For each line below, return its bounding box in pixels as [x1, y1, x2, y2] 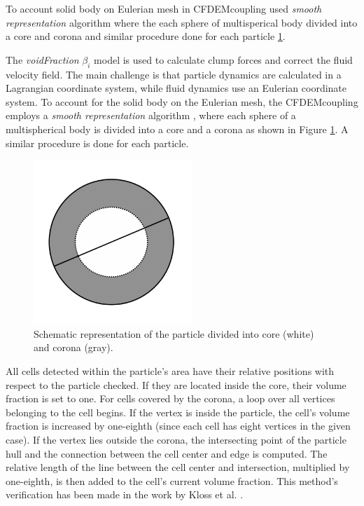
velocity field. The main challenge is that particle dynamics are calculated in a [6, 67, 342, 81]
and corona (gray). [34, 340, 113, 355]
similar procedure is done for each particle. [6, 135, 189, 150]
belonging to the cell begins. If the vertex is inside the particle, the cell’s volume [6, 404, 350, 419]
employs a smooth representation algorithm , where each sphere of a [6, 108, 296, 123]
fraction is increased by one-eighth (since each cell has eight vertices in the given [6, 418, 351, 433]
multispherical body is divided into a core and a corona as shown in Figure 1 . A [6, 121, 349, 136]
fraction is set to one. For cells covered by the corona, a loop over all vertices [6, 391, 335, 406]
